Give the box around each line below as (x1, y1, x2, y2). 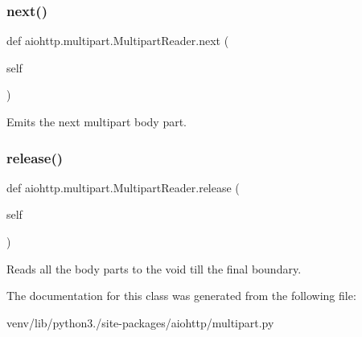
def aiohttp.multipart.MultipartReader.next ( (6, 32, 229, 49)
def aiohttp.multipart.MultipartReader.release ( (6, 179, 240, 195)
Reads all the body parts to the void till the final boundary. (6, 260, 302, 277)
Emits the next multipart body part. (6, 113, 187, 129)
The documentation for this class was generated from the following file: (6, 287, 356, 304)
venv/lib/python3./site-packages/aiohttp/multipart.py (6, 314, 274, 331)
